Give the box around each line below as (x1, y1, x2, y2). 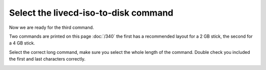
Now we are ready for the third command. (9, 24, 94, 30)
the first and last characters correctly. (9, 56, 86, 62)
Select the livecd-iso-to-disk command (9, 7, 173, 18)
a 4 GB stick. (9, 40, 35, 46)
